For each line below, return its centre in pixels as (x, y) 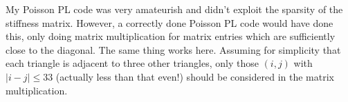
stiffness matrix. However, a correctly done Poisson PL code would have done (170, 22)
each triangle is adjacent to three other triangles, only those (132, 63)
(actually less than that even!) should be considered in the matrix (195, 76)
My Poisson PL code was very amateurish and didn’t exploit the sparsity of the (174, 9)
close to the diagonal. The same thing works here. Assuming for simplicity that (173, 49)
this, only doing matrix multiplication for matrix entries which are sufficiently (171, 36)
